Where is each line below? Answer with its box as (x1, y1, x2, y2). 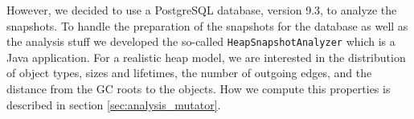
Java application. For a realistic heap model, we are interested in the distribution (6, 48, 406, 65)
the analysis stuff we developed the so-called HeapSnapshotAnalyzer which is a (6, 33, 396, 50)
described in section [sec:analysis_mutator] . (6, 96, 221, 113)
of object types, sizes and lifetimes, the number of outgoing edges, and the (6, 64, 372, 81)
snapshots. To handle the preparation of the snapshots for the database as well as (6, 17, 408, 34)
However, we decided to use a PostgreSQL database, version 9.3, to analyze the (6, 2, 397, 18)
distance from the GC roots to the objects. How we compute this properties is (6, 80, 391, 97)
